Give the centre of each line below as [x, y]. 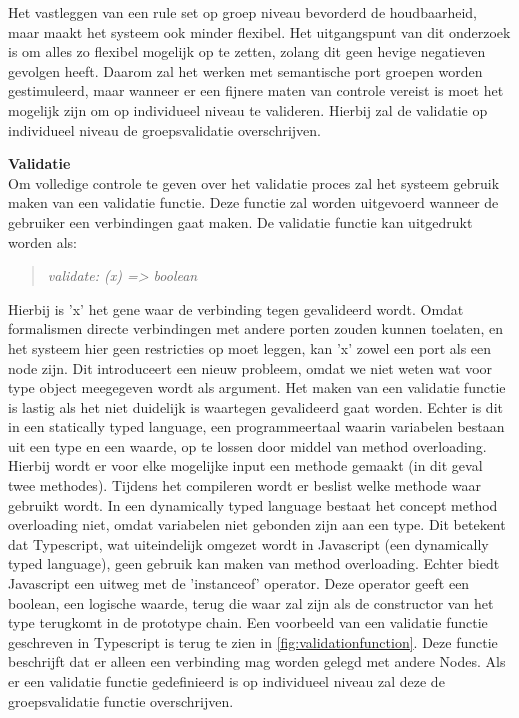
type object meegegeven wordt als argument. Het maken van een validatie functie [257, 387]
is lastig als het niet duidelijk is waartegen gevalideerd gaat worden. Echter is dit [255, 406]
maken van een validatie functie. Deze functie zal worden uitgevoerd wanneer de [253, 202]
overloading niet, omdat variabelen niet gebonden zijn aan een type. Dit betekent [257, 524]
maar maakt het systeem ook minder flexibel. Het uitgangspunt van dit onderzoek [259, 31]
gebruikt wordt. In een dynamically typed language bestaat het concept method [253, 504]
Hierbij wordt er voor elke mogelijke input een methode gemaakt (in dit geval [245, 465]
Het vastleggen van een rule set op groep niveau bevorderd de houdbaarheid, [242, 12]
